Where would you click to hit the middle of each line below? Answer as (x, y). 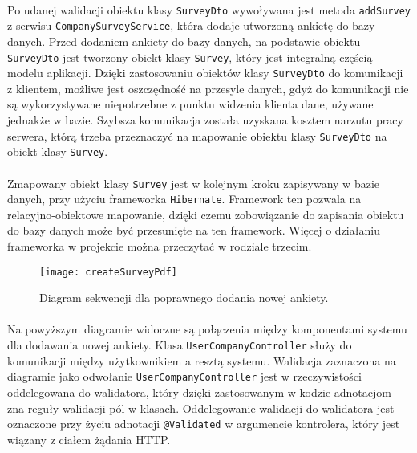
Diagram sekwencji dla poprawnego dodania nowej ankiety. (184, 298)
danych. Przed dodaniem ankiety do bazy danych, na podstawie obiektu (184, 41)
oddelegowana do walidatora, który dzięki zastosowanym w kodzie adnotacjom (199, 392)
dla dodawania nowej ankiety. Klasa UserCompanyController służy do (180, 345)
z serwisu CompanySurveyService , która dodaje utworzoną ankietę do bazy (191, 25)
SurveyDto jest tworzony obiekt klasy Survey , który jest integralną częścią (190, 57)
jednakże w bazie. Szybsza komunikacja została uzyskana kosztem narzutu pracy (205, 120)
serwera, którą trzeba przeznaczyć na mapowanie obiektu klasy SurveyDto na (197, 135)
